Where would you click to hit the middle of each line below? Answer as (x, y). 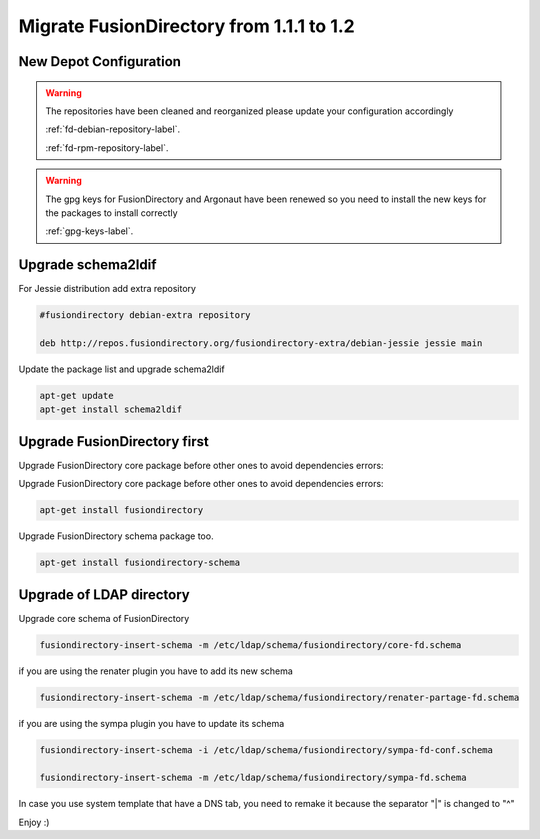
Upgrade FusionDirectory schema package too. (116, 536)
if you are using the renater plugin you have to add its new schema (156, 671)
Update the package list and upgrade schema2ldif (121, 369)
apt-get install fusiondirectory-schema (139, 563)
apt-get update (76, 395)
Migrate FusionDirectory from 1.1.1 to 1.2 (186, 26)
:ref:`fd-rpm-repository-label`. (107, 147)
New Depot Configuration (100, 61)
